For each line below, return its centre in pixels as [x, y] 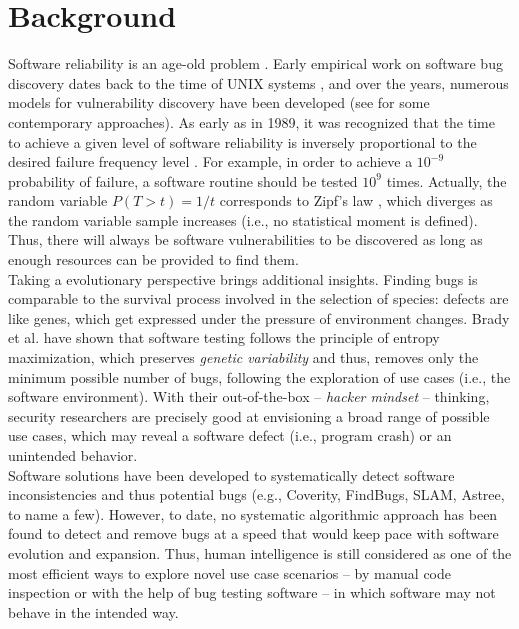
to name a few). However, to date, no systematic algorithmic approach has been [253, 513]
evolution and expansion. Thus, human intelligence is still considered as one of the [260, 552]
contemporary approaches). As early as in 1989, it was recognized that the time [251, 121]
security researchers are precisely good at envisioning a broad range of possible [249, 415]
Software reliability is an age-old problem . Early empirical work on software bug [255, 63]
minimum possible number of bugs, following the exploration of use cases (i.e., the [259, 376]
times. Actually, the [446, 180]
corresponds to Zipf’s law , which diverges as [356, 200]
